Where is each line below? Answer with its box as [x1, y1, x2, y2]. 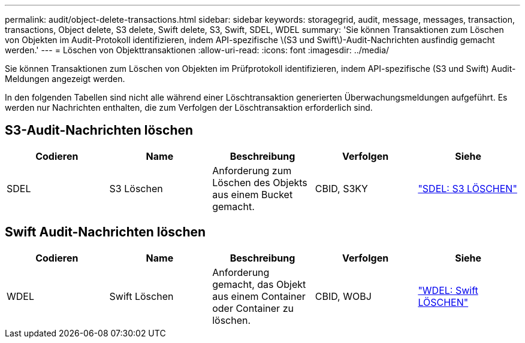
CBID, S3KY [315, 182, 368, 195]
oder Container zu [212, 302, 294, 314]
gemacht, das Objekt [212, 278, 306, 290]
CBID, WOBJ [315, 290, 372, 302]
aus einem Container [212, 290, 306, 302]
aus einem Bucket [212, 188, 293, 201]
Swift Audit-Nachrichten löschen [5, 224, 206, 240]
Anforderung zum [212, 164, 292, 177]
